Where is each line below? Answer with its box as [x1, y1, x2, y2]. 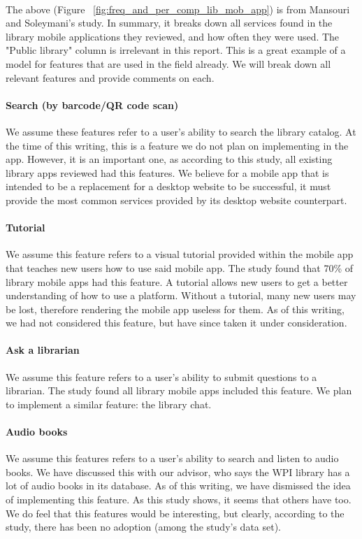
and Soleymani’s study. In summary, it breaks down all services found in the [6, 15, 333, 30]
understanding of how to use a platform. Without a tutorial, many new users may [6, 288, 356, 303]
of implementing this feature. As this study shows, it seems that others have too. [6, 492, 352, 507]
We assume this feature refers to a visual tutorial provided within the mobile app [6, 247, 354, 261]
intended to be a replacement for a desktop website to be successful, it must [6, 179, 331, 194]
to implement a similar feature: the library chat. [6, 396, 212, 411]
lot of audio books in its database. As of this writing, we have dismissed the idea [6, 478, 351, 493]
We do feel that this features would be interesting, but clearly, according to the [6, 505, 345, 520]
